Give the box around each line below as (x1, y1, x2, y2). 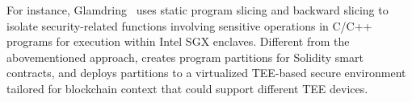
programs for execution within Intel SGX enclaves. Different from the (6, 33, 350, 50)
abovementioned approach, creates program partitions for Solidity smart (6, 48, 364, 65)
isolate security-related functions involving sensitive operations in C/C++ (6, 17, 372, 34)
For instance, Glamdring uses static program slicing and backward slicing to (6, 2, 389, 18)
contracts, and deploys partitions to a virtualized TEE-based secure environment (6, 64, 406, 81)
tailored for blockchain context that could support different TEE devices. (6, 80, 368, 96)
